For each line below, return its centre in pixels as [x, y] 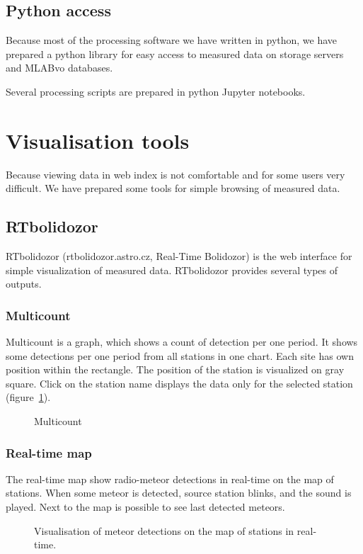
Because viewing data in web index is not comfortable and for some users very [175, 174]
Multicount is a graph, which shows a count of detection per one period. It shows [182, 342]
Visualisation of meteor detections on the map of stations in [164, 530]
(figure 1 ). [28, 397]
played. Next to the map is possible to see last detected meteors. [145, 507]
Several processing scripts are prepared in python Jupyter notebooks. [156, 91]
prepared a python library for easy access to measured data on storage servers [175, 53]
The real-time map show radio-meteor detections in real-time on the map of [170, 479]
